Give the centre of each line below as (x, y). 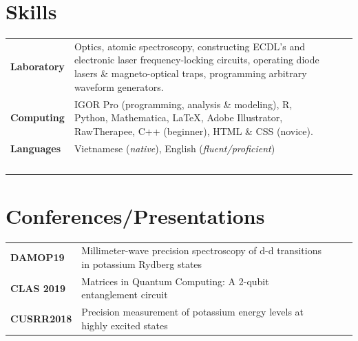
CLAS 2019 (38, 288)
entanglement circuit (125, 294)
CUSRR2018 (41, 319)
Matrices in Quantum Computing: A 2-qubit (175, 281)
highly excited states (125, 325)
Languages (36, 148)
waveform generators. (119, 86)
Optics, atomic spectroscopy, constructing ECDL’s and (189, 46)
